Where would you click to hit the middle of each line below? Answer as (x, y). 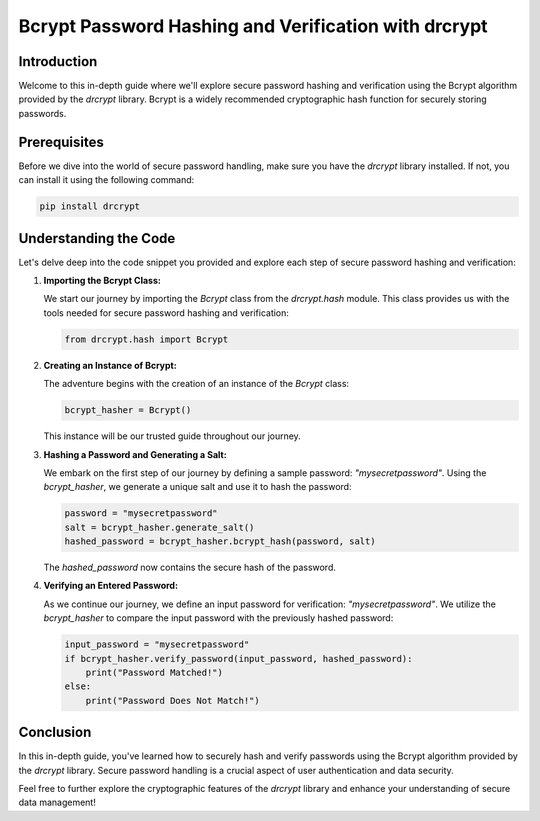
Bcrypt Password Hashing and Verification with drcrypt (253, 26)
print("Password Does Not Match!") (172, 700)
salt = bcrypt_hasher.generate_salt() (159, 527)
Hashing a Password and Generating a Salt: (135, 454)
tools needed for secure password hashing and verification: (166, 312)
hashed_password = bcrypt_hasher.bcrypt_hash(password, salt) (220, 541)
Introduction (58, 61)
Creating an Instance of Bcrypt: (110, 365)
